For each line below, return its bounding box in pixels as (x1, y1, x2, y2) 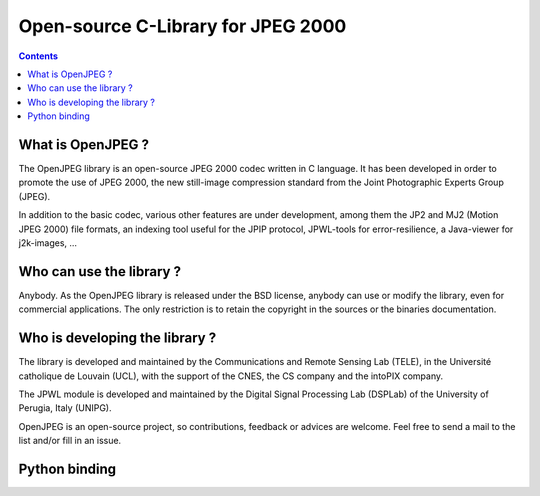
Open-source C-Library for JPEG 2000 (18, 15, 347, 37)
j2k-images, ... (18, 236, 78, 249)
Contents (18, 50, 59, 62)
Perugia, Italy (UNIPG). (18, 402, 112, 414)
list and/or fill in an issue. (18, 435, 122, 447)
